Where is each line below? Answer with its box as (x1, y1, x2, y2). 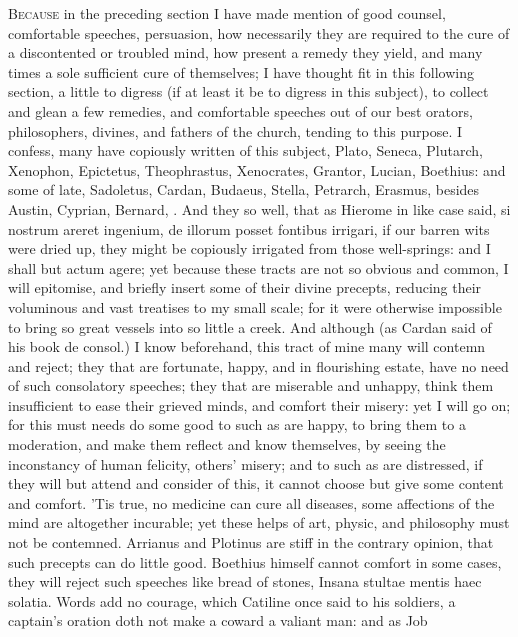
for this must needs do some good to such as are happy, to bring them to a (8, 414, 466, 435)
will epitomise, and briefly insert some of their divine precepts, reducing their (8, 277, 482, 298)
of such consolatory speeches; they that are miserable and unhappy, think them (8, 375, 494, 396)
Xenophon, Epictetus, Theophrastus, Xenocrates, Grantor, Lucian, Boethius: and (8, 159, 506, 180)
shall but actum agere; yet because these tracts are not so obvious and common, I (8, 257, 509, 278)
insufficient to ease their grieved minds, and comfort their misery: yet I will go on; (8, 394, 511, 415)
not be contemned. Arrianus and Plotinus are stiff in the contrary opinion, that (8, 532, 494, 553)
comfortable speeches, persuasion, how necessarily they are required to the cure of (8, 22, 510, 43)
